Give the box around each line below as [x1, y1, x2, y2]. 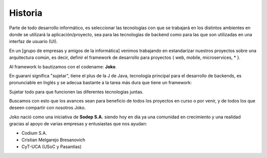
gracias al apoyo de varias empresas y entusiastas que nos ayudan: [9, 121, 147, 127]
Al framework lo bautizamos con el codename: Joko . [9, 63, 117, 69]
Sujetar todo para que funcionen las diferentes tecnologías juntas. [9, 89, 143, 95]
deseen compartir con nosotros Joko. [9, 105, 86, 111]
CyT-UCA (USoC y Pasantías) [21, 144, 82, 150]
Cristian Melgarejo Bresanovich [21, 137, 86, 143]
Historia [9, 7, 43, 18]
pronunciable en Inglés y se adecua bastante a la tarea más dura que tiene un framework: [9, 80, 192, 86]
